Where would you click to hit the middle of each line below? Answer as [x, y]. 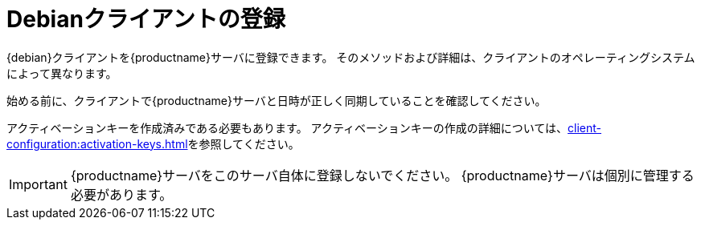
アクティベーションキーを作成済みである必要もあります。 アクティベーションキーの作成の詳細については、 [287, 127]
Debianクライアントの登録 [146, 19]
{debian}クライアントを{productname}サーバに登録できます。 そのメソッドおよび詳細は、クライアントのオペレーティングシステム [351, 57]
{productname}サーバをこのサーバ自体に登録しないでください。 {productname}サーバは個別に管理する [382, 175]
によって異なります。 [62, 73]
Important [38, 184]
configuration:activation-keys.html [97, 143]
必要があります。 [121, 194]
